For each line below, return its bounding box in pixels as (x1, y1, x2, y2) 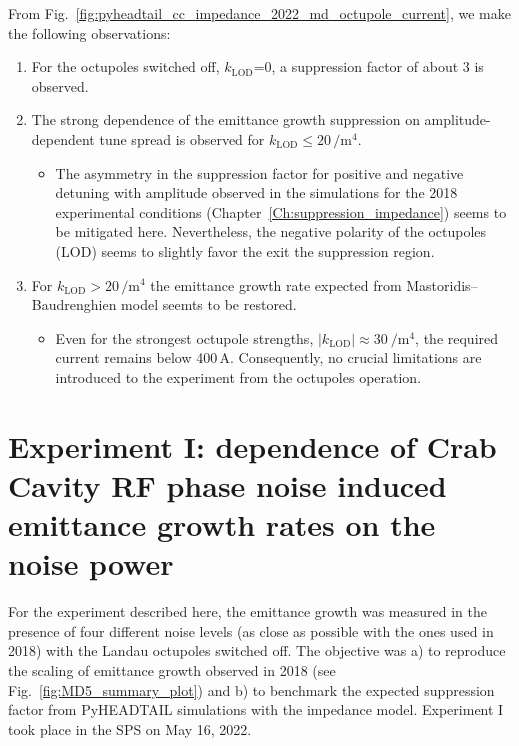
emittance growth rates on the (8, 504, 436, 545)
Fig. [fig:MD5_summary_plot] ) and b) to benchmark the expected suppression (8, 679, 495, 700)
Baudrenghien (31, 294, 117, 315)
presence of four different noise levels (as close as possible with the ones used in (8, 620, 494, 641)
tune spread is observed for (99, 128, 265, 149)
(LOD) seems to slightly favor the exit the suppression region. (55, 240, 435, 261)
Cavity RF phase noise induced (8, 464, 447, 505)
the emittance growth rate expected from (150, 274, 402, 295)
